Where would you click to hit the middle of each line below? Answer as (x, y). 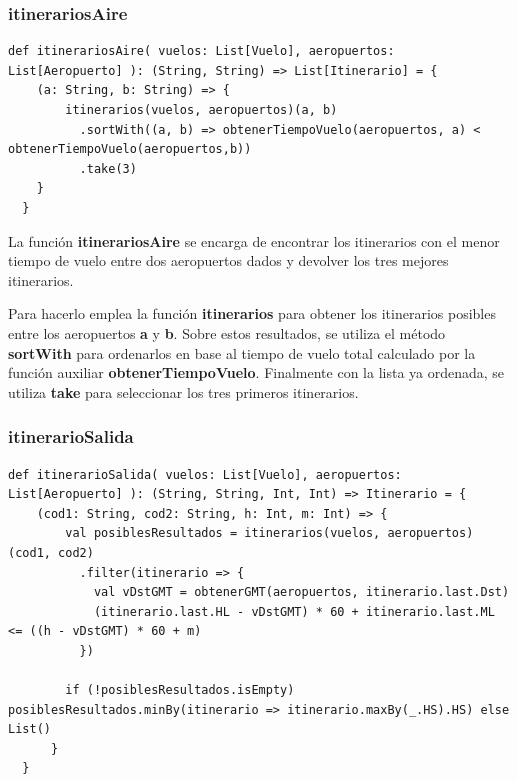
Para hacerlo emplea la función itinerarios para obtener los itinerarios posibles (252, 313)
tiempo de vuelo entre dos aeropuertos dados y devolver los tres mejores (228, 260)
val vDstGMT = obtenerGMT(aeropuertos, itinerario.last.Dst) (301, 592)
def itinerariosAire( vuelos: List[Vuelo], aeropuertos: (201, 51)
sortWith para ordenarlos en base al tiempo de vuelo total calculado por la (242, 352)
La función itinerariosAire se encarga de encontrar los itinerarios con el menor (254, 240)
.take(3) (108, 168)
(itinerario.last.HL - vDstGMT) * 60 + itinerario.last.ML (294, 611)
